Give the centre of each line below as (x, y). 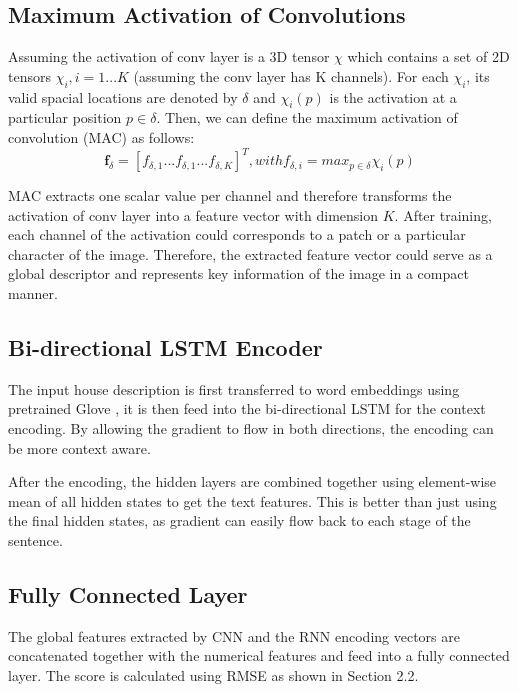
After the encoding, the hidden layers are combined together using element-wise (252, 481)
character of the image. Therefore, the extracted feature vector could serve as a (250, 253)
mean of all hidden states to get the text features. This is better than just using (252, 500)
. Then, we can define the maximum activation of (307, 117)
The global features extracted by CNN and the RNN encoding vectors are (234, 635)
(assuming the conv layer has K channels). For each (291, 75)
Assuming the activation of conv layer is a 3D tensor (169, 56)
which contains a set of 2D (428, 56)
